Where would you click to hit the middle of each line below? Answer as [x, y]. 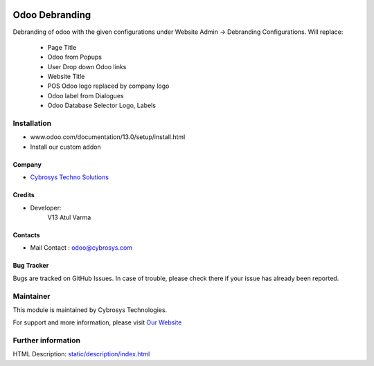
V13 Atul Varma [69, 217]
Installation [32, 123]
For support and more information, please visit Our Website [97, 322]
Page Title [62, 47]
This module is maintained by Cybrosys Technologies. [90, 310]
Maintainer [32, 296]
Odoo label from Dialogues [86, 95]
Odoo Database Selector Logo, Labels [101, 106]
